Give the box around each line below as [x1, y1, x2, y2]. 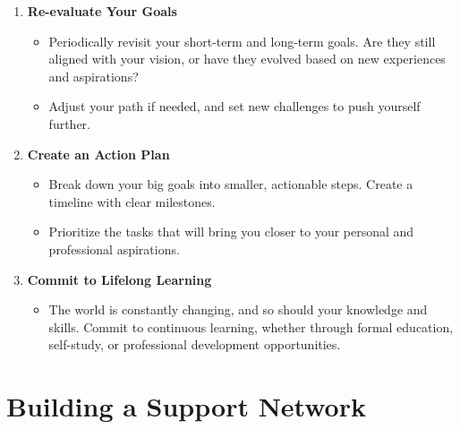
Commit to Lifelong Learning [27, 270, 212, 288]
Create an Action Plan [27, 144, 170, 163]
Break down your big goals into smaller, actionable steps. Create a [48, 175, 413, 193]
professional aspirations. [48, 239, 180, 258]
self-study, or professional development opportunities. [48, 335, 341, 354]
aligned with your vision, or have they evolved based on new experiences [48, 49, 446, 68]
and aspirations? [48, 66, 139, 85]
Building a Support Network [6, 388, 366, 425]
